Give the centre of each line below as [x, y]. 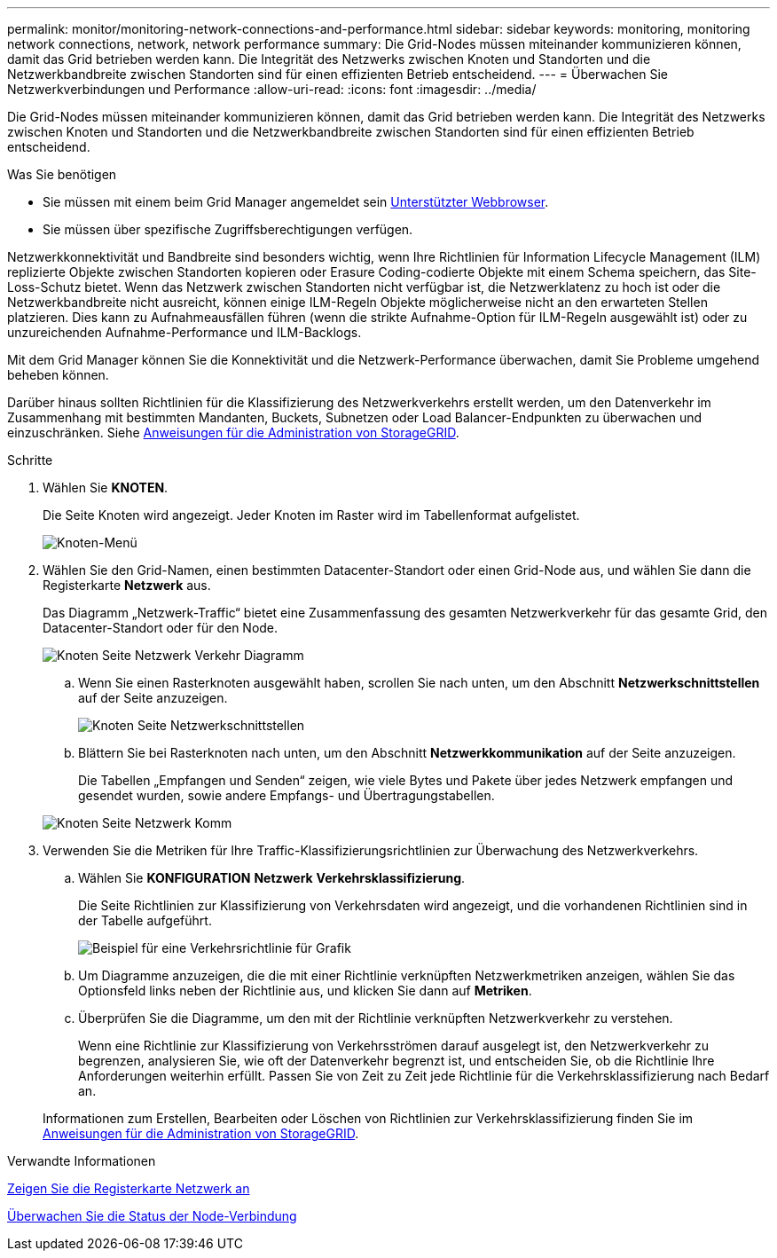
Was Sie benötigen [62, 174]
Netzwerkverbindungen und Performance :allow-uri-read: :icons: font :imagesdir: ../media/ [272, 89]
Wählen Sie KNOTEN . [106, 487]
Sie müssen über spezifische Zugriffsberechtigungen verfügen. [228, 229]
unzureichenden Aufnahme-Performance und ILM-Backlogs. [184, 332]
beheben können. [58, 375]
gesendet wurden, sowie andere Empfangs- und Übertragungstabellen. [286, 795]
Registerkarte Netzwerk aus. [127, 585]
